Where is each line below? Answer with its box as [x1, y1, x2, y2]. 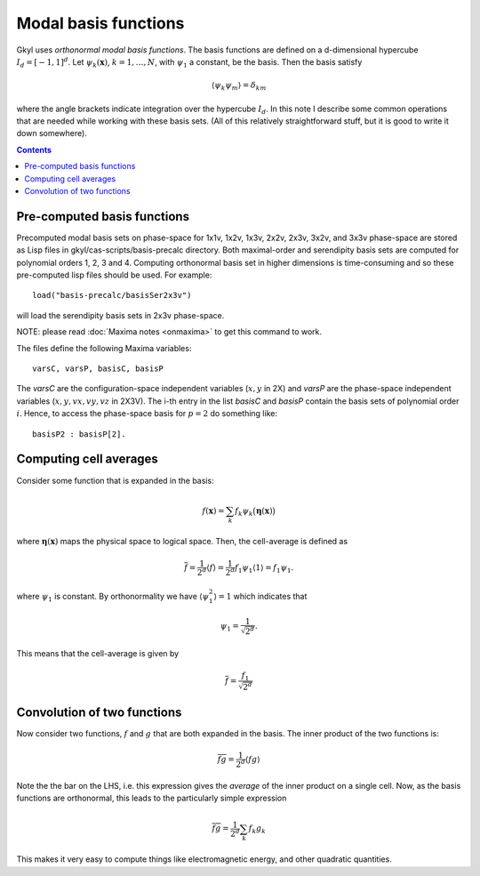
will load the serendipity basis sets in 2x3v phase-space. [16, 309, 225, 320]
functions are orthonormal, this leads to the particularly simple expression [16, 792, 287, 804]
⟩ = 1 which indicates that [213, 591, 308, 601]
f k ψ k [234, 505, 253, 518]
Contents [16, 144, 52, 155]
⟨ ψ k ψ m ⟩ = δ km [211, 80, 267, 92]
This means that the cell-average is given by [16, 647, 180, 658]
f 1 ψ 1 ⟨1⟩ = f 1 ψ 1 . [234, 562, 294, 575]
